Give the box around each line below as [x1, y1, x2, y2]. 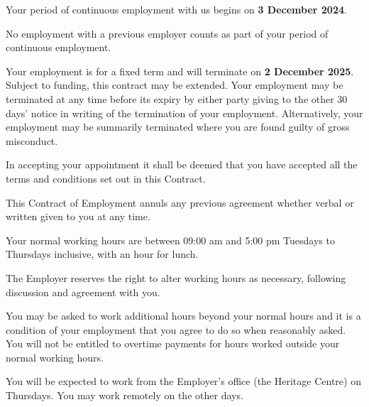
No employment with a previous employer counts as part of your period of [6, 26, 329, 40]
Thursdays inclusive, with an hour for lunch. [6, 246, 199, 261]
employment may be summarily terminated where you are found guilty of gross [6, 119, 350, 134]
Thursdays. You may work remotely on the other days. [6, 388, 243, 403]
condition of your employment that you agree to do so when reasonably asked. [6, 322, 346, 337]
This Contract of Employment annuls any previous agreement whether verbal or [6, 195, 354, 210]
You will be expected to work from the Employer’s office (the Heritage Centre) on [6, 374, 361, 389]
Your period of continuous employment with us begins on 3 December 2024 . [6, 2, 347, 16]
